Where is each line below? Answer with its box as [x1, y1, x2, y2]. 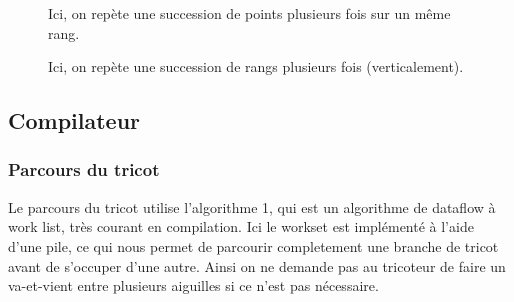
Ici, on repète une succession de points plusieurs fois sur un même [48, 3, 451, 23]
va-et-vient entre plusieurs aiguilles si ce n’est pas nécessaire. [8, 275, 379, 296]
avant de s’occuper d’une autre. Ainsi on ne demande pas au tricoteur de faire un [8, 255, 506, 276]
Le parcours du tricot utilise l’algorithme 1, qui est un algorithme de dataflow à [8, 196, 496, 217]
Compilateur [8, 105, 141, 136]
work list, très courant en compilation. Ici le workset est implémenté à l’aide [8, 216, 474, 237]
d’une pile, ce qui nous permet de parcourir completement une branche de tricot [8, 235, 499, 256]
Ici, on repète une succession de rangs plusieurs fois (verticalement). [48, 56, 464, 77]
